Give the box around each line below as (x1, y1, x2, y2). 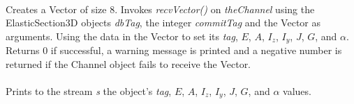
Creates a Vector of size (6, 1, 107, 16)
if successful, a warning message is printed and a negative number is (50, 43, 342, 58)
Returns (6, 43, 40, 58)
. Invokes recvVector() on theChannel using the (115, 1, 315, 16)
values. (283, 84, 311, 98)
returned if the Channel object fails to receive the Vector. (6, 56, 251, 71)
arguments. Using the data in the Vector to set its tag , (6, 28, 238, 43)
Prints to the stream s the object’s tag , (6, 84, 172, 98)
